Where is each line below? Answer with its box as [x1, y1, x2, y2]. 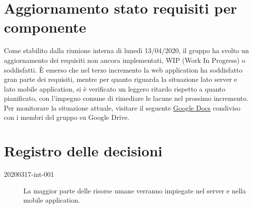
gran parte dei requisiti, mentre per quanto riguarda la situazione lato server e [4, 74, 237, 84]
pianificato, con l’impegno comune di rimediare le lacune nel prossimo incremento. [4, 93, 249, 103]
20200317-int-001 [4, 169, 54, 179]
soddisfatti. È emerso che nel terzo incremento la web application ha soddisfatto [4, 64, 243, 75]
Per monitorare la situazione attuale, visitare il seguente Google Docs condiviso [4, 102, 240, 113]
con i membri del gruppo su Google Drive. [4, 112, 129, 122]
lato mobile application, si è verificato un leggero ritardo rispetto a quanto [4, 83, 225, 94]
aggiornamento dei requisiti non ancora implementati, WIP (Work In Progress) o [4, 55, 245, 65]
